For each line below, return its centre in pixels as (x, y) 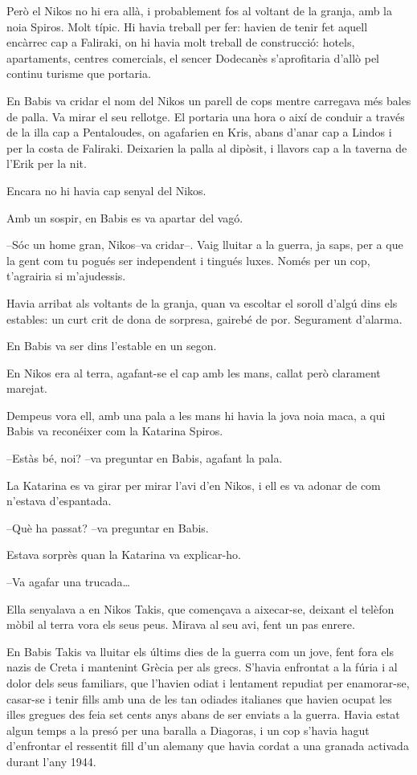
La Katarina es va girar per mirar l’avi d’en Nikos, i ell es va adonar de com (194, 485)
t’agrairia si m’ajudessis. (66, 276)
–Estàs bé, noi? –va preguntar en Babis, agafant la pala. (145, 458)
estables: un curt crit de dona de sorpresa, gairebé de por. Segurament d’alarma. (204, 318)
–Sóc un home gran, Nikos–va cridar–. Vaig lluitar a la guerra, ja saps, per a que (205, 245)
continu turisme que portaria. (79, 73)
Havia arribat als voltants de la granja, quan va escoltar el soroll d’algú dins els (202, 302)
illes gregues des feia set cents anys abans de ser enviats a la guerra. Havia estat (203, 714)
